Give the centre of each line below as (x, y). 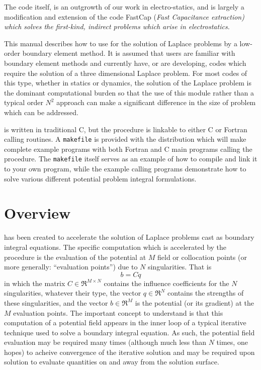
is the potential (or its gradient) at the (195, 302)
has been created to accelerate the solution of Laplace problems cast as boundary (129, 237)
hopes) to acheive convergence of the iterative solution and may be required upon (129, 352)
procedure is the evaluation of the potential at (75, 257)
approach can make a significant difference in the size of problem (156, 102)
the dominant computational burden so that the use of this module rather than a (129, 92)
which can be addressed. (41, 112)
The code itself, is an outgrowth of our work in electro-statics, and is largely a (124, 7)
